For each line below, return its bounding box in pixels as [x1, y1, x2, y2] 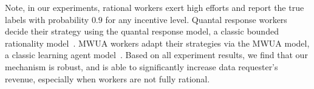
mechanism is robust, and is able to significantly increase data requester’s [5, 60, 278, 73]
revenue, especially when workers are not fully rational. [5, 72, 210, 85]
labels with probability [5, 13, 89, 25]
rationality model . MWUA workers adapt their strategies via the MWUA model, [5, 36, 310, 49]
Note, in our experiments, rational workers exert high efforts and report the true [5, 1, 304, 13]
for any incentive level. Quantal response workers [105, 13, 287, 25]
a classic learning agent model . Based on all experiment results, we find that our [5, 48, 308, 61]
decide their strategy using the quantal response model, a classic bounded [5, 25, 279, 38]
